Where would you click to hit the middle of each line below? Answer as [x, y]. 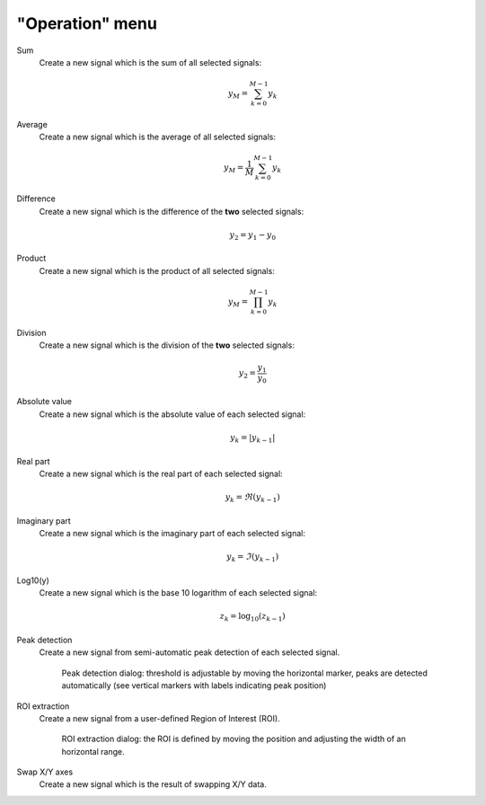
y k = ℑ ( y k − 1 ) [252, 558]
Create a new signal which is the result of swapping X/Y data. [153, 784]
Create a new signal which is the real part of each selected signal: [161, 473]
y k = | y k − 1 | [253, 438]
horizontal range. [93, 751]
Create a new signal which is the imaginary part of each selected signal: [172, 534]
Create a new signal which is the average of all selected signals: [158, 137]
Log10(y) [33, 580]
